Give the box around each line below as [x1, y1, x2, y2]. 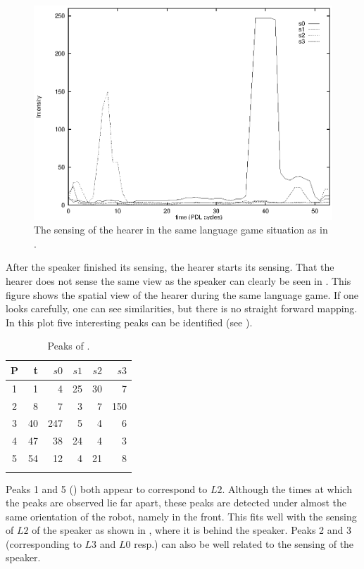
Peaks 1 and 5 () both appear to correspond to [6, 481, 208, 496]
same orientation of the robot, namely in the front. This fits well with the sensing [6, 509, 357, 523]
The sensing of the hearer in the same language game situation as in [34, 222, 328, 237]
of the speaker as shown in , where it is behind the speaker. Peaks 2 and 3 [32, 523, 351, 537]
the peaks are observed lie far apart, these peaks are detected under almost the [6, 495, 346, 510]
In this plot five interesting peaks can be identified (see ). [6, 314, 253, 329]
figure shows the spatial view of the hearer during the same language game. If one [6, 287, 358, 302]
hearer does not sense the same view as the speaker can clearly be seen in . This [6, 273, 351, 288]
